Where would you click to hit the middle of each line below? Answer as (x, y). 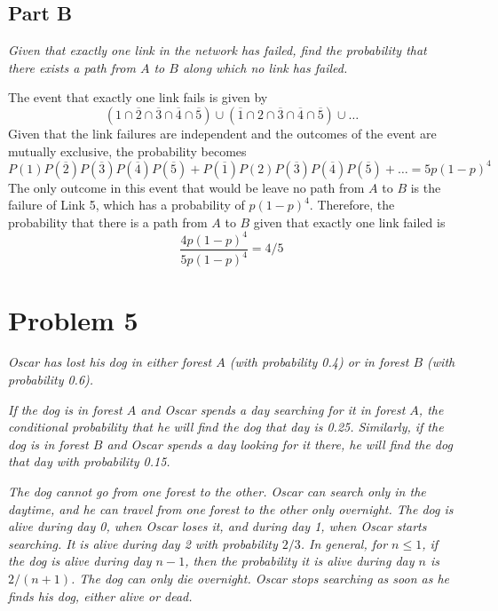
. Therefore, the (352, 205)
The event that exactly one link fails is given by (138, 97)
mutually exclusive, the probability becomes (127, 151)
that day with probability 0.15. (89, 461)
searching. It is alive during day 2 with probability (143, 543)
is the (426, 187)
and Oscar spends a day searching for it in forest (273, 409)
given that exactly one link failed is (349, 222)
